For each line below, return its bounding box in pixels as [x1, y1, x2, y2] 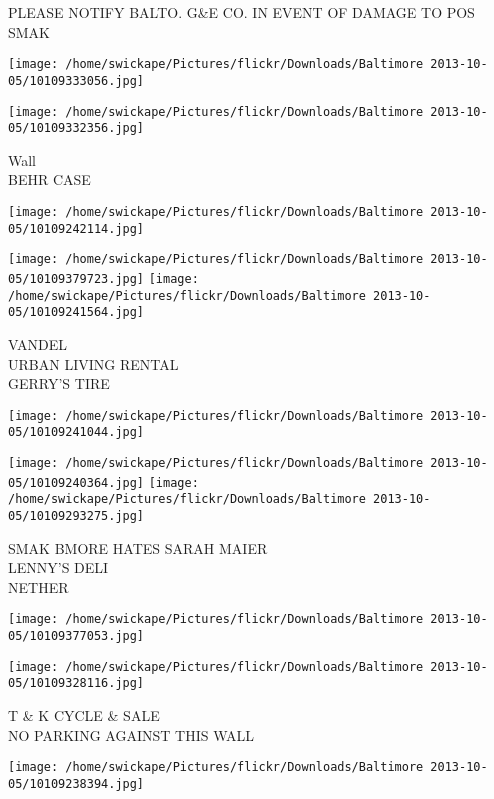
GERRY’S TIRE [8, 373, 110, 394]
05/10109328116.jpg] [8, 676, 145, 691]
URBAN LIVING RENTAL [8, 353, 179, 374]
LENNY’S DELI [8, 557, 109, 578]
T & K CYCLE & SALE [8, 705, 160, 726]
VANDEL [8, 333, 67, 354]
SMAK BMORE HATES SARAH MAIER [8, 537, 268, 558]
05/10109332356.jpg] [8, 121, 145, 136]
